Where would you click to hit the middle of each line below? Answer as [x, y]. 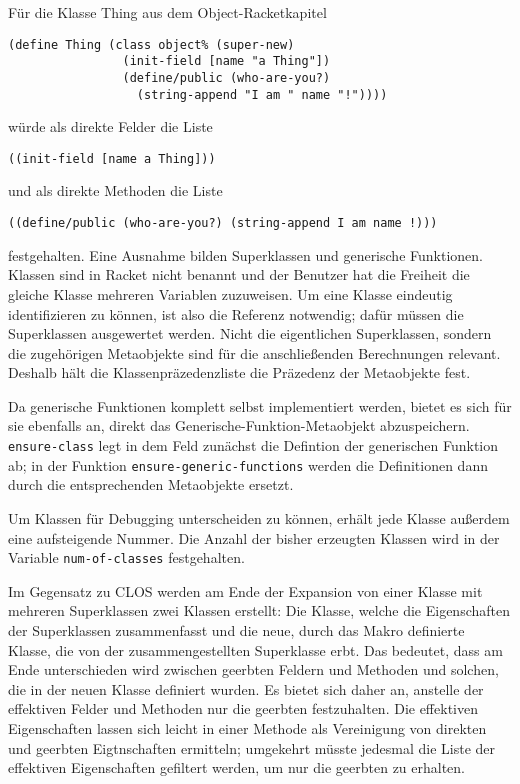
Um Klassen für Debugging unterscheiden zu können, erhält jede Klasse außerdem [259, 517]
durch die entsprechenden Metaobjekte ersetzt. [151, 484]
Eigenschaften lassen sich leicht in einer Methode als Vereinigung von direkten [247, 727]
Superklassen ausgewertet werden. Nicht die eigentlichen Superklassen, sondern [250, 333]
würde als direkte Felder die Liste [110, 126]
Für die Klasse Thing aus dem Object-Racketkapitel [167, 12]
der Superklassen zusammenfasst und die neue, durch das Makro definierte [236, 630]
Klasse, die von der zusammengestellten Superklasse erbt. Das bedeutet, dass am [255, 649]
